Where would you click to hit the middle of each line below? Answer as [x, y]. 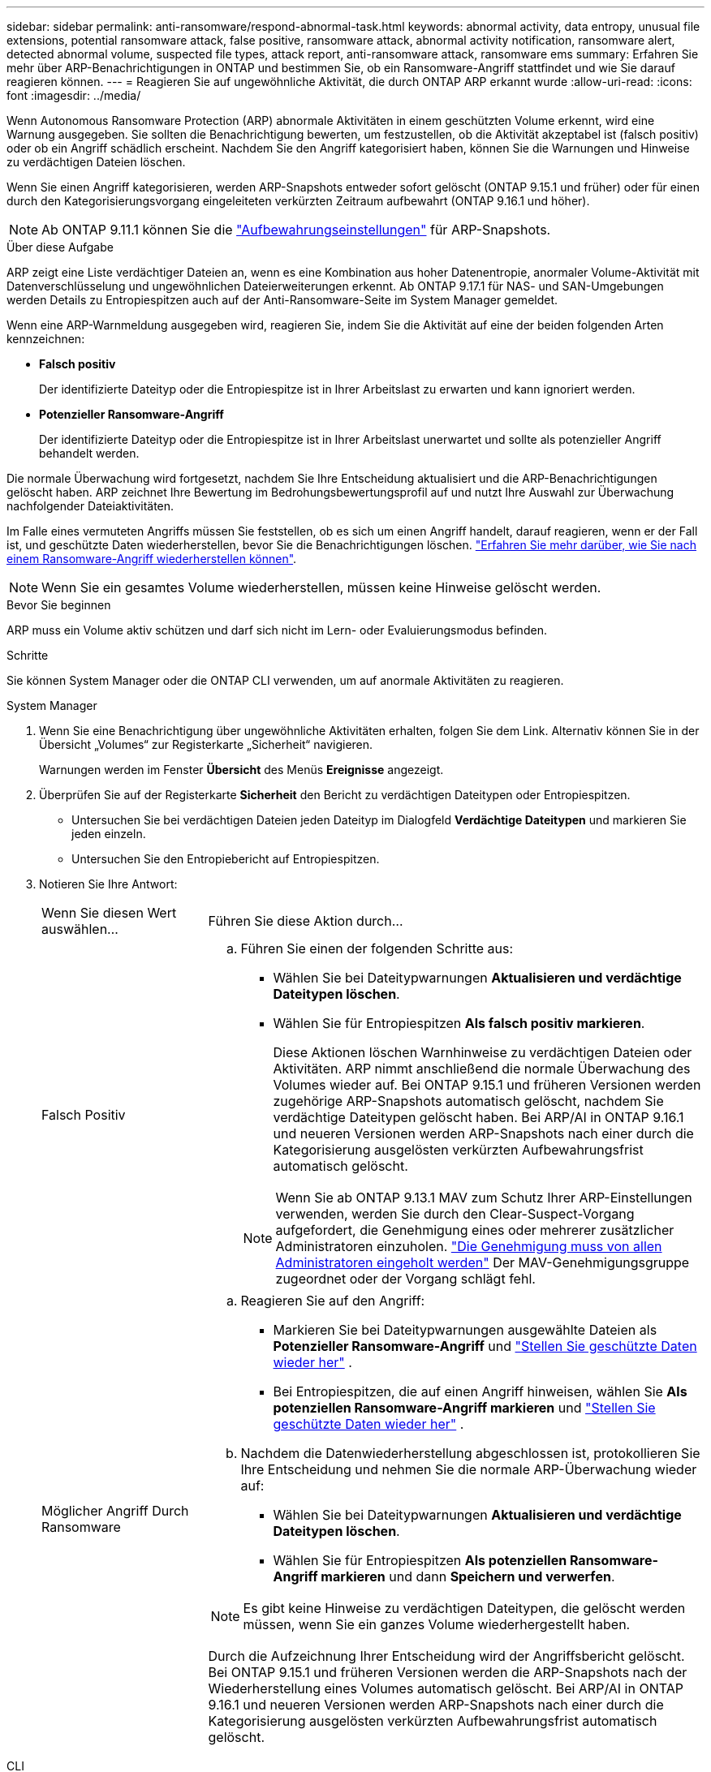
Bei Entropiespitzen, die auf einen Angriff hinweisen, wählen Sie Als [480, 1391]
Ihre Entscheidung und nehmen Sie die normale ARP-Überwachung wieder [469, 1469]
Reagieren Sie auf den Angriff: [333, 1301]
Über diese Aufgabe [60, 247]
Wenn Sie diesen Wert [109, 913]
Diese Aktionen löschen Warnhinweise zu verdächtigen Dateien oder [483, 1052]
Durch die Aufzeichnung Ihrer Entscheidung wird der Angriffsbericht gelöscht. [446, 1656]
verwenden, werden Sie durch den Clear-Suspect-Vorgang [455, 1214]
